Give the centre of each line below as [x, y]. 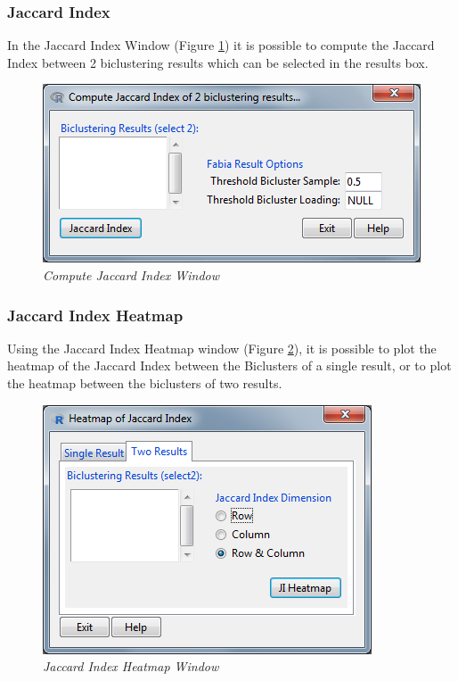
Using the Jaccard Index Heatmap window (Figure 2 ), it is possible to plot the [222, 348]
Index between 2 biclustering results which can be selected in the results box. [218, 62]
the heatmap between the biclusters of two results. [145, 383]
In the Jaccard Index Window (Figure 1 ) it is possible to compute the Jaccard [221, 45]
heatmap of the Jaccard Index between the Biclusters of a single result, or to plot [229, 365]
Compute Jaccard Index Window [131, 275]
